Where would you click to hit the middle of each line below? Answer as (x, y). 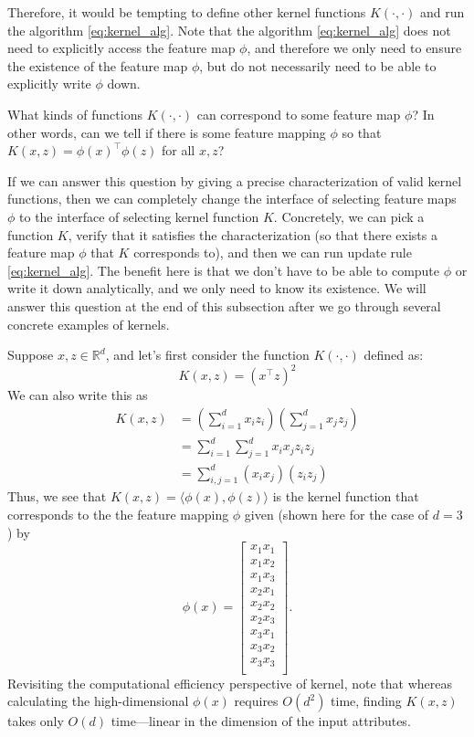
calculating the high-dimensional (98, 701)
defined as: (394, 355)
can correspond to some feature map (299, 114)
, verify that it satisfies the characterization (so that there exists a (253, 234)
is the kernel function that (346, 496)
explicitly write (49, 84)
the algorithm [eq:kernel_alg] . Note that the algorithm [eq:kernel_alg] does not (229, 30)
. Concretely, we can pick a (349, 216)
